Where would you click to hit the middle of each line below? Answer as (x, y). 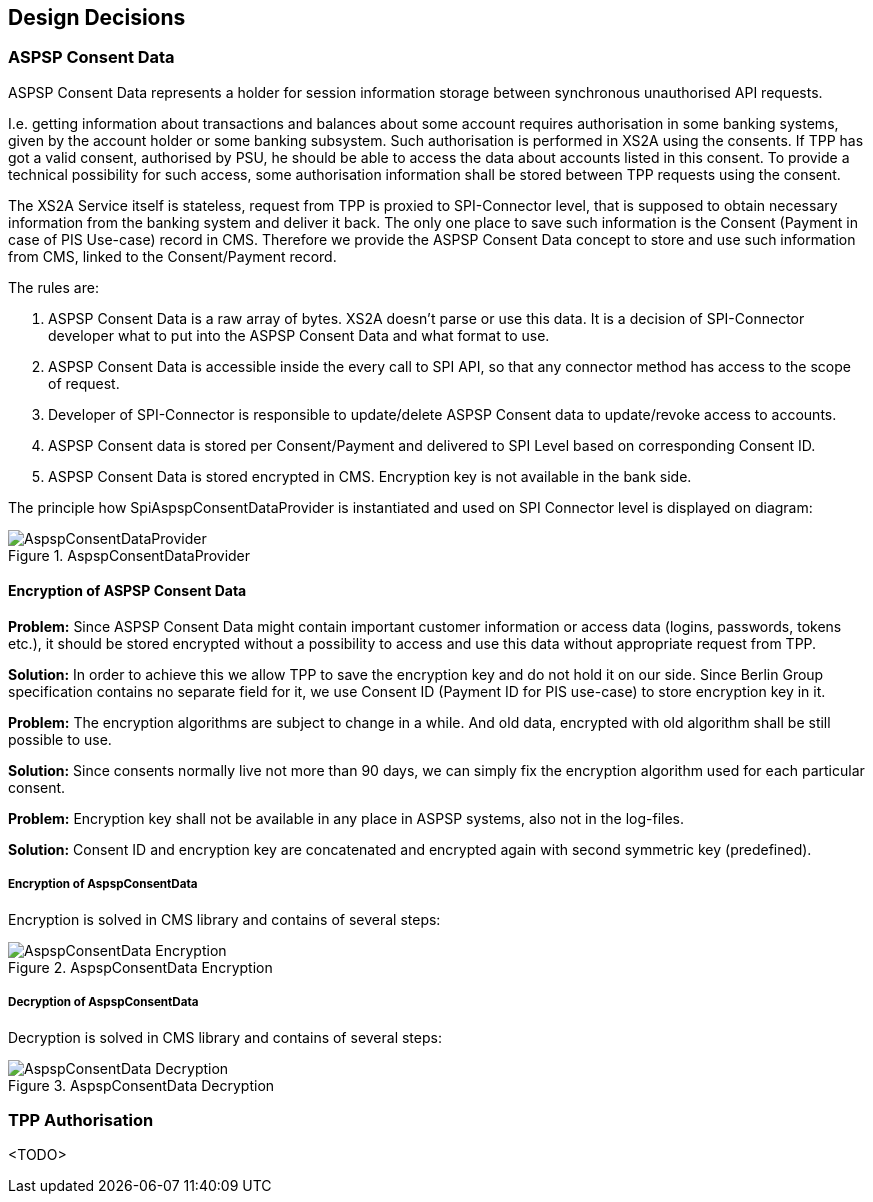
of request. (84, 383)
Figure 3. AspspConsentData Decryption (141, 1085)
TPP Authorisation (81, 1119)
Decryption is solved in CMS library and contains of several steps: (225, 1037)
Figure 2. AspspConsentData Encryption (140, 967)
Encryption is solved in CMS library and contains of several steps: (224, 919)
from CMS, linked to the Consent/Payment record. (172, 256)
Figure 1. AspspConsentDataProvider (129, 555)
